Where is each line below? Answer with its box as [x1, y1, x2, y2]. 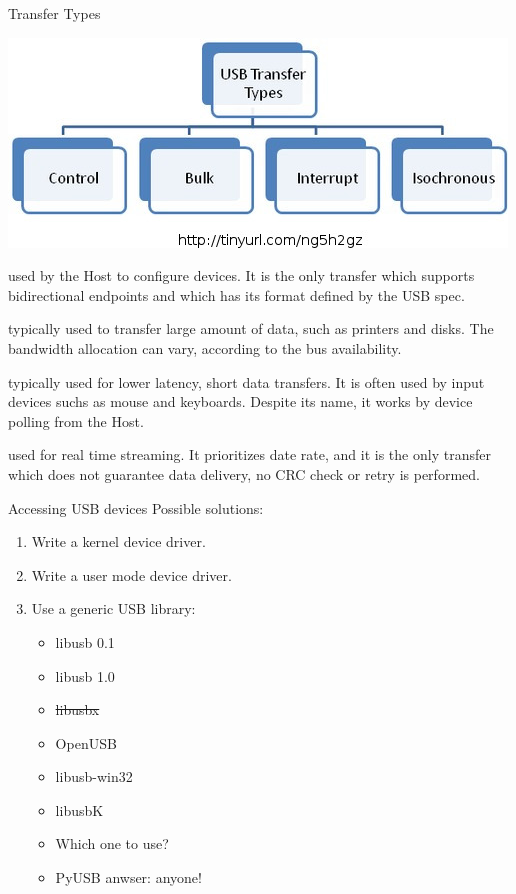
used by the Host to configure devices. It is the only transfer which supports [8, 265, 475, 286]
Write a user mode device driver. [31, 564, 232, 585]
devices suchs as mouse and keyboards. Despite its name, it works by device [8, 391, 473, 412]
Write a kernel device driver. [31, 531, 206, 552]
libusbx [55, 699, 100, 720]
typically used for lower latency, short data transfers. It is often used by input [8, 371, 485, 392]
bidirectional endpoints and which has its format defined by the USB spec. [8, 284, 465, 305]
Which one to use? [55, 833, 169, 854]
